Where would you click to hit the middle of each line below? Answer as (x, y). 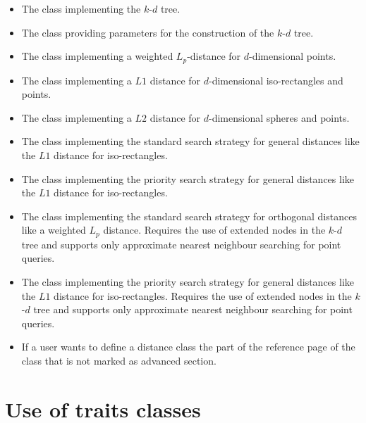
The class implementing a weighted (97, 56)
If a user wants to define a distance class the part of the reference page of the (188, 347)
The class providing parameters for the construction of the (148, 32)
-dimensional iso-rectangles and (276, 80)
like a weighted (54, 230)
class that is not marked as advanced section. (119, 360)
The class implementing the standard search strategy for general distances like (190, 141)
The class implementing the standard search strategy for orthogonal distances (189, 216)
